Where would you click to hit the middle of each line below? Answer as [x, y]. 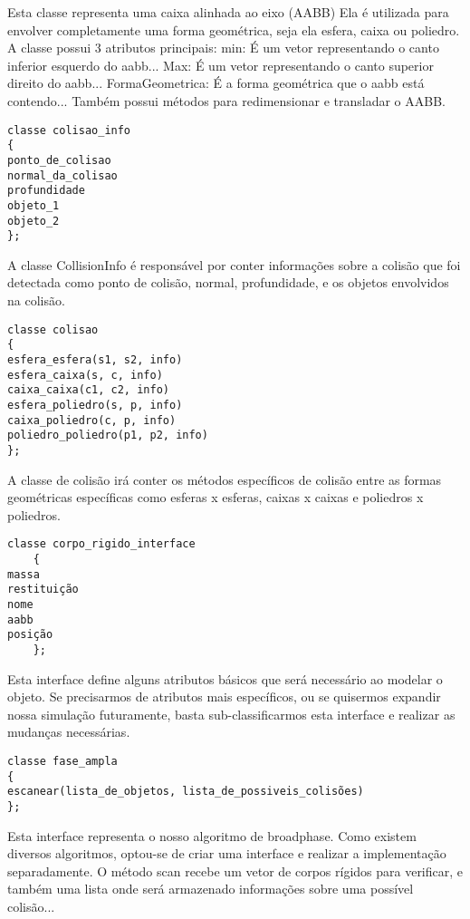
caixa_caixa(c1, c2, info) [88, 390]
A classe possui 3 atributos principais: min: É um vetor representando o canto [223, 48]
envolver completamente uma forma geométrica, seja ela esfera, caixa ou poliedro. [234, 29]
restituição [43, 590]
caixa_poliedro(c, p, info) [92, 420]
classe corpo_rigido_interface [101, 544]
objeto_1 [34, 205]
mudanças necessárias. [69, 732]
